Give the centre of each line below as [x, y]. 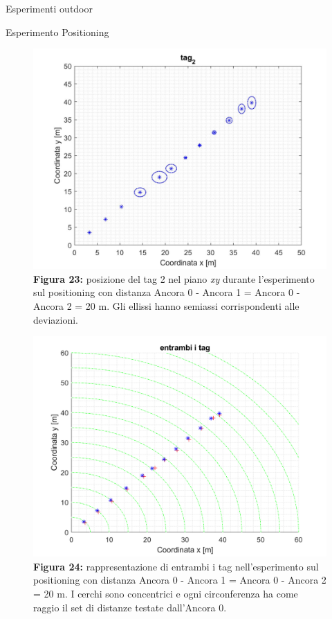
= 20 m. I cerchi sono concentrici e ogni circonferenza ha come [166, 593]
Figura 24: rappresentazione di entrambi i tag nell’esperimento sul [176, 566]
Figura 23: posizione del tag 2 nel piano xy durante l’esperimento [174, 278]
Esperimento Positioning [57, 32]
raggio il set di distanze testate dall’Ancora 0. [130, 607]
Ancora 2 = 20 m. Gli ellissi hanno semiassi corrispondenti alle [166, 305]
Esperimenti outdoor [49, 8]
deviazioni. [56, 319]
